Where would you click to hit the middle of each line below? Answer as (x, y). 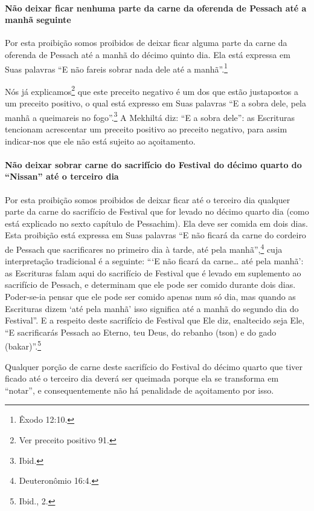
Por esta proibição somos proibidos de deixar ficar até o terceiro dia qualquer (148, 199)
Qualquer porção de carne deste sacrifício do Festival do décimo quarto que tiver (154, 366)
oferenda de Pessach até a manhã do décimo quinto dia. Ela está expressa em (148, 54)
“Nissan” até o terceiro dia (62, 176)
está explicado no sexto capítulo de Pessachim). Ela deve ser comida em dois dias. (156, 223)
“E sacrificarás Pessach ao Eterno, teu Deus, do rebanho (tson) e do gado (141, 332)
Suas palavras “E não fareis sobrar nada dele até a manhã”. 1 (116, 68)
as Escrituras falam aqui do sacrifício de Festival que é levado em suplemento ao (153, 272)
